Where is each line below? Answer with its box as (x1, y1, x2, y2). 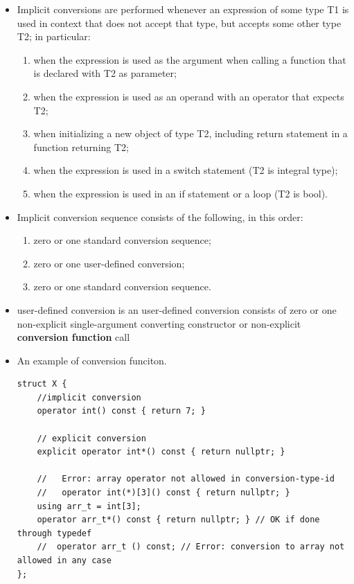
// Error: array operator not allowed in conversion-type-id (37, 474, 335, 484)
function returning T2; (33, 139, 129, 154)
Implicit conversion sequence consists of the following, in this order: (17, 209, 303, 224)
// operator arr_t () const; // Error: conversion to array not (37, 542, 345, 552)
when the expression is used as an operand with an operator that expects (33, 89, 344, 103)
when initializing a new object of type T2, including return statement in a (33, 126, 348, 141)
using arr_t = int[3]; (37, 501, 141, 511)
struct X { (17, 379, 67, 389)
